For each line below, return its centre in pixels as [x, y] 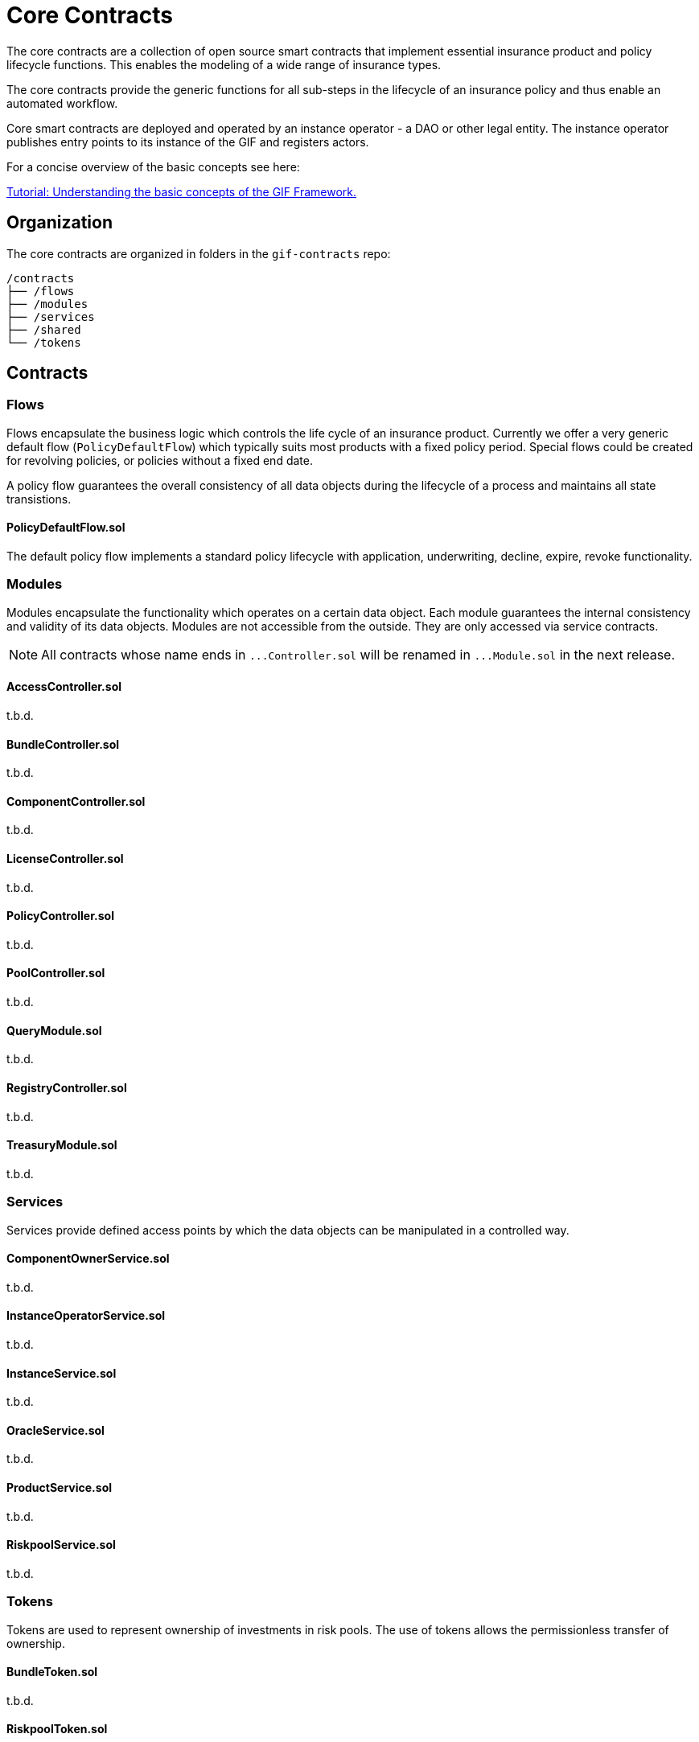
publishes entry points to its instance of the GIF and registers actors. [188, 142]
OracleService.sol [56, 1430]
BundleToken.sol [52, 1672]
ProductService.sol [60, 1487]
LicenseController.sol [65, 859]
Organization [60, 223]
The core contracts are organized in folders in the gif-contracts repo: [199, 253]
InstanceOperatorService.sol [86, 1316]
